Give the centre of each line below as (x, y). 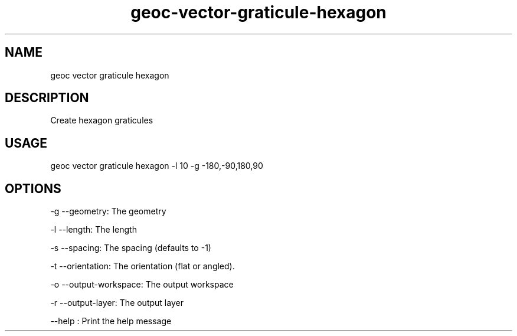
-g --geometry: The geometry (108, 211)
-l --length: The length (94, 230)
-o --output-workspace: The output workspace (142, 285)
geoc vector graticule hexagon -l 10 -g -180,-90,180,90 (157, 166)
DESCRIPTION (47, 98)
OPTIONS (33, 188)
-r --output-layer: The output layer (117, 303)
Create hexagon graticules (102, 120)
